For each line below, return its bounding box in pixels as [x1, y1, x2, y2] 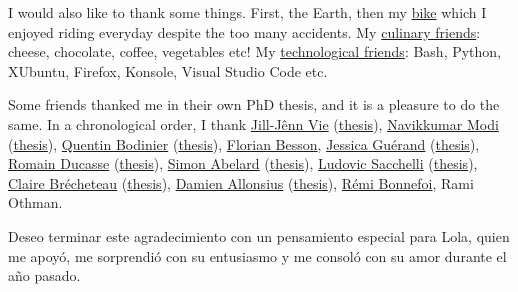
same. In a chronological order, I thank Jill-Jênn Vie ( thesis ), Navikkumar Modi [8, 113, 499, 134]
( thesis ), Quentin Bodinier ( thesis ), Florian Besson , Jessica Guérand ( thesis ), [8, 133, 480, 154]
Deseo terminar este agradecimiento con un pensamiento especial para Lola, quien [8, 225, 510, 246]
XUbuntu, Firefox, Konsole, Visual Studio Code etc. [8, 60, 328, 81]
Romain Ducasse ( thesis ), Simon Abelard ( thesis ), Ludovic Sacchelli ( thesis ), [8, 153, 478, 174]
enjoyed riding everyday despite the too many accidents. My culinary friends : [8, 21, 481, 42]
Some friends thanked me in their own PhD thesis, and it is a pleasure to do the [8, 94, 500, 115]
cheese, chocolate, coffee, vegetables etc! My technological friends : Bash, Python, [8, 41, 502, 62]
